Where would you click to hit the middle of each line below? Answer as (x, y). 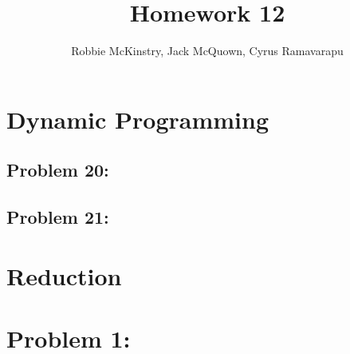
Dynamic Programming (138, 119)
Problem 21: (58, 217)
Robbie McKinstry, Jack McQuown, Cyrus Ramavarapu (207, 51)
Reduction (64, 275)
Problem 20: (58, 170)
